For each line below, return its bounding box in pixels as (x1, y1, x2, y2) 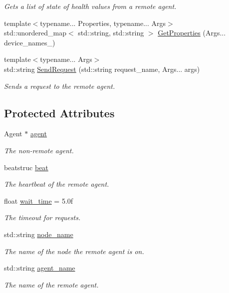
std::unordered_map (4, 27, 67, 38)
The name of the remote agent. (4, 279, 99, 290)
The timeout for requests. (4, 212, 81, 223)
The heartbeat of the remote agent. (4, 179, 109, 189)
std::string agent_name (4, 263, 75, 273)
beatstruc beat (4, 162, 48, 172)
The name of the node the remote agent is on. (4, 246, 144, 256)
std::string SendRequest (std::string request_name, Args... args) (4, 63, 200, 74)
